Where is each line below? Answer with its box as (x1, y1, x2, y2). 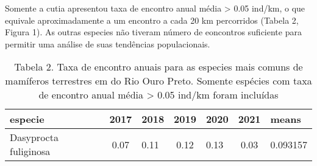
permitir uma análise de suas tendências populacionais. (5, 37, 210, 50)
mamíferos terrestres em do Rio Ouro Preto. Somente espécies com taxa (5, 74, 312, 88)
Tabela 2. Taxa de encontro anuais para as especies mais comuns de (14, 60, 303, 74)
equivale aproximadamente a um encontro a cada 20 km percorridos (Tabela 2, (5, 13, 299, 26)
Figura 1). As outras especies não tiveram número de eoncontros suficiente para (5, 26, 302, 38)
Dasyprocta (10, 130, 59, 145)
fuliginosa (10, 144, 51, 159)
